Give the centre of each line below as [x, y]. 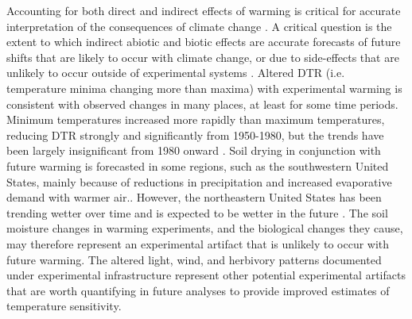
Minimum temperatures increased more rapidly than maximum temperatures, [196, 119]
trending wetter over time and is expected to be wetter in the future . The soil [197, 212]
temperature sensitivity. [64, 306]
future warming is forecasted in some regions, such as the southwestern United [198, 165]
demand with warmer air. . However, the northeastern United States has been [194, 197]
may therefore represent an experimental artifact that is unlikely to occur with [198, 243]
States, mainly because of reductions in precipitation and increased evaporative [199, 181]
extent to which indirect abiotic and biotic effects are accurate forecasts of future [204, 42]
